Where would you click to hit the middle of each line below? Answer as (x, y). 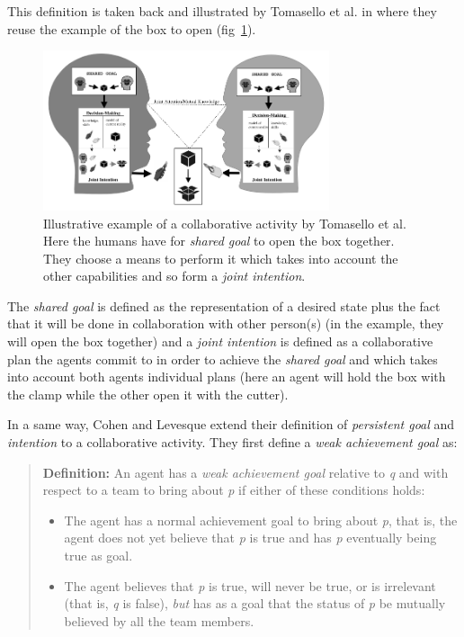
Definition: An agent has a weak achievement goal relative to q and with (245, 472)
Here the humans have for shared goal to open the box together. (219, 241)
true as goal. (98, 556)
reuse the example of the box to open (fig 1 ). (132, 28)
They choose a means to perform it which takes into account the (221, 258)
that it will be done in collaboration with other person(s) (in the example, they (226, 323)
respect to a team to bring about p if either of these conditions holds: (234, 490)
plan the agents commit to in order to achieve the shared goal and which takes (223, 359)
